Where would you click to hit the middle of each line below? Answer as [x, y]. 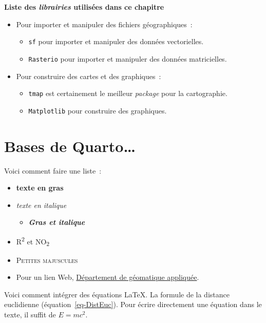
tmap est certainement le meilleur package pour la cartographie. [128, 93]
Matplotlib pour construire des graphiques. [98, 110]
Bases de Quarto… [70, 146]
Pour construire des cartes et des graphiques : [89, 76]
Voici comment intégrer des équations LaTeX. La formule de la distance [117, 294]
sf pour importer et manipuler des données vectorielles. [116, 41]
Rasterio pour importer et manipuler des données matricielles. [128, 58]
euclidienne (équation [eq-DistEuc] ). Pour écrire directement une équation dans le [133, 304]
